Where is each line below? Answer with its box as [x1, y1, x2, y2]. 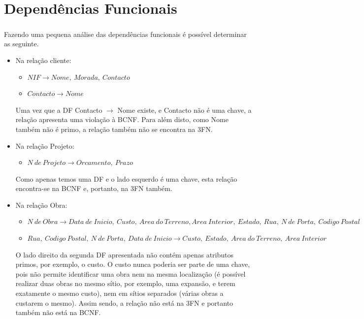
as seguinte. [4, 38, 39, 49]
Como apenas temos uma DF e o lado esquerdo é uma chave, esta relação [15, 173, 237, 184]
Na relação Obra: [15, 199, 67, 210]
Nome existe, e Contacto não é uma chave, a [117, 104, 252, 115]
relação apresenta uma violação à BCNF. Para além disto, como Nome [15, 114, 229, 125]
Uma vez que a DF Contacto [15, 104, 102, 115]
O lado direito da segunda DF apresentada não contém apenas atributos [15, 249, 234, 259]
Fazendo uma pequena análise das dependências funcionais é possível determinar [4, 29, 247, 39]
